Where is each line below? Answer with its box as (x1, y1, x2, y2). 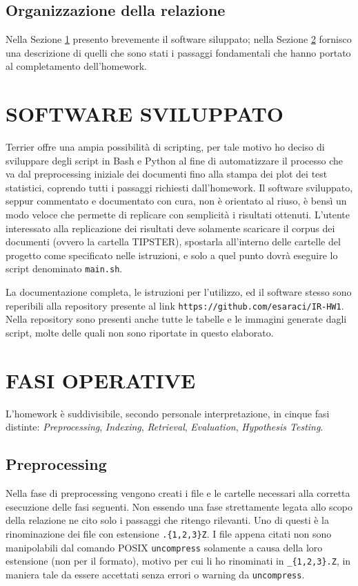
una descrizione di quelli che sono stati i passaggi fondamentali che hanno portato (6, 45, 351, 59)
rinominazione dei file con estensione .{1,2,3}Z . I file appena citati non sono (6, 526, 332, 540)
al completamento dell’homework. (6, 59, 147, 73)
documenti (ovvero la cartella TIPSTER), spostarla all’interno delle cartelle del (6, 234, 341, 249)
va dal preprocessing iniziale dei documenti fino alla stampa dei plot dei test (6, 167, 328, 181)
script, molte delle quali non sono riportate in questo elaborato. (6, 325, 274, 339)
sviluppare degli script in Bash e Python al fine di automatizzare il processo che (6, 153, 343, 167)
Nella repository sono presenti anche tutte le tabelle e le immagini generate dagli (6, 312, 347, 326)
